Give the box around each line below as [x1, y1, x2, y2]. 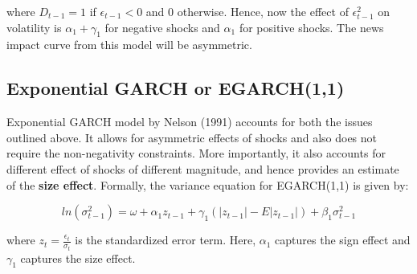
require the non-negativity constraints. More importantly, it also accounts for [6, 145, 386, 162]
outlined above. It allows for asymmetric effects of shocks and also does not [6, 129, 378, 145]
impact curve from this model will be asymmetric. [6, 36, 252, 53]
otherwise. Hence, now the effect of [177, 3, 349, 19]
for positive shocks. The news [239, 18, 384, 35]
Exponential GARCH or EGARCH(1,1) [6, 76, 345, 100]
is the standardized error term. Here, [75, 231, 256, 248]
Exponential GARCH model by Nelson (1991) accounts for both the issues [6, 113, 373, 130]
